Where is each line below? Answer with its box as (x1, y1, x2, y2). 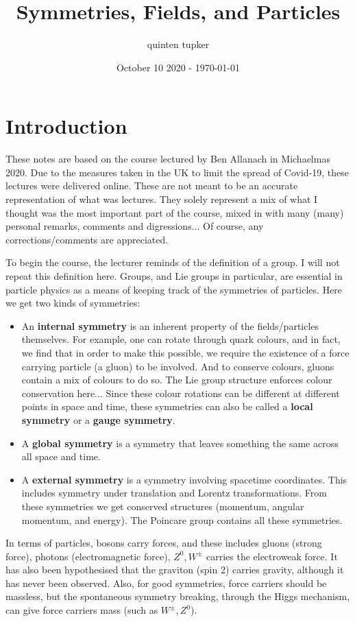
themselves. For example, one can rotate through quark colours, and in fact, (21, 332, 341, 346)
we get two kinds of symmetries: (5, 296, 140, 310)
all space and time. (21, 449, 101, 464)
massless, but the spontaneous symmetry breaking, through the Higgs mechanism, (5, 589, 350, 603)
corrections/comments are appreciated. (5, 232, 169, 246)
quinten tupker (147, 37, 210, 51)
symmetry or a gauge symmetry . (21, 412, 175, 427)
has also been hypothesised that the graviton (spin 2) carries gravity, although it (5, 562, 344, 577)
